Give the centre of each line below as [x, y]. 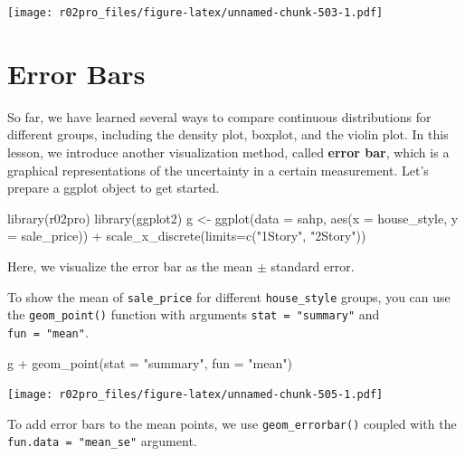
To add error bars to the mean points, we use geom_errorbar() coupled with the [232, 423]
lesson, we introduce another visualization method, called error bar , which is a [228, 152]
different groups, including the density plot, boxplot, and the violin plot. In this [228, 134]
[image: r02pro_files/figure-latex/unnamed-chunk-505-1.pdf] [195, 395]
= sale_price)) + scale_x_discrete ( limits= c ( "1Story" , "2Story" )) [187, 236]
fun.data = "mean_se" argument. [102, 441]
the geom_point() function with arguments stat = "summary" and [194, 314]
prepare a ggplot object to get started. [114, 188]
